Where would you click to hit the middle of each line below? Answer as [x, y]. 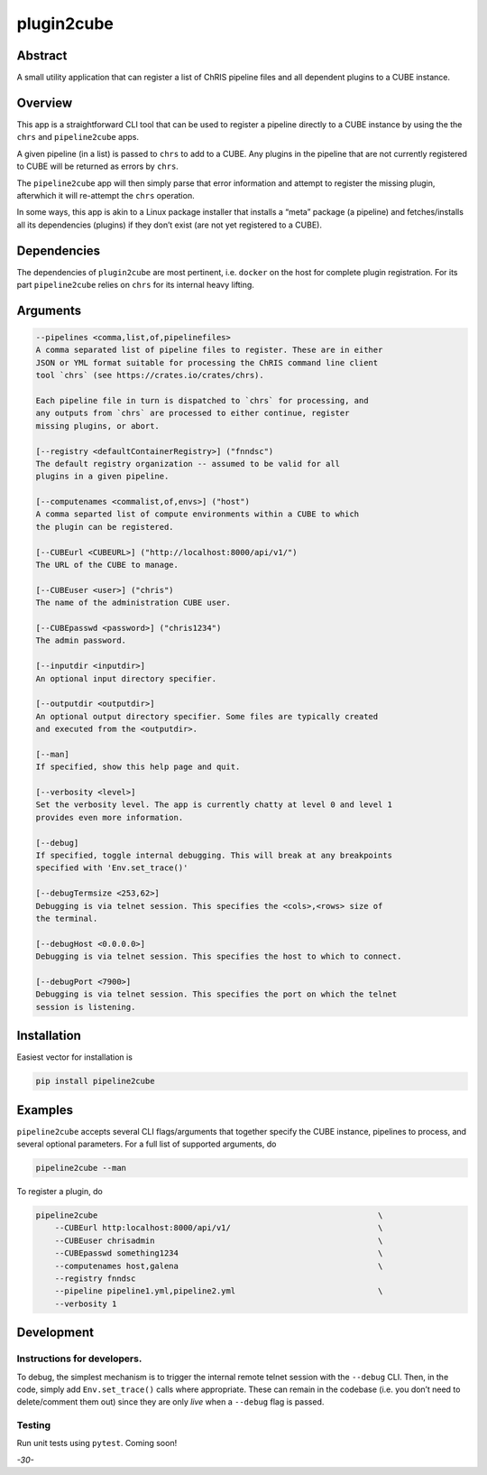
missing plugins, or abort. [97, 426]
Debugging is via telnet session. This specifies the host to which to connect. [219, 956]
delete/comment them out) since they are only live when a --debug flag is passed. [170, 1402]
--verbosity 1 [86, 1303]
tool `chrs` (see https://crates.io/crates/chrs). [150, 376]
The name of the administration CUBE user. [133, 603]
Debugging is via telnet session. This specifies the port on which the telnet [216, 994]
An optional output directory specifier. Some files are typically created [207, 716]
